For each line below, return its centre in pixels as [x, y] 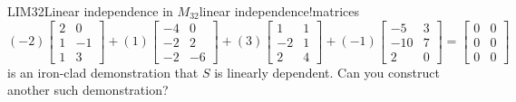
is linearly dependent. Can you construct [327, 72]
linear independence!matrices [279, 11]
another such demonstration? [88, 90]
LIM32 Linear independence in [90, 11]
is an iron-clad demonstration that [103, 72]
